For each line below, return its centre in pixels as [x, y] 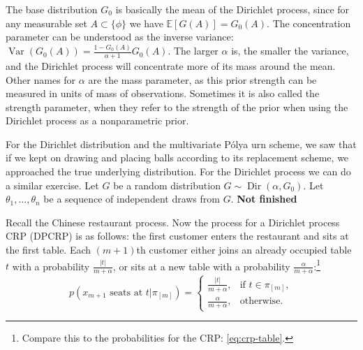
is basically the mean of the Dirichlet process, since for [232, 9]
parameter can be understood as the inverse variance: [120, 37]
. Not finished [264, 199]
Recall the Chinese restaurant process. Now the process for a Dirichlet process [173, 222]
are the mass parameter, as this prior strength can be [202, 79]
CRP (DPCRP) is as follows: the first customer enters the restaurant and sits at [177, 236]
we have [146, 23]
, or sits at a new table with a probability [201, 266]
